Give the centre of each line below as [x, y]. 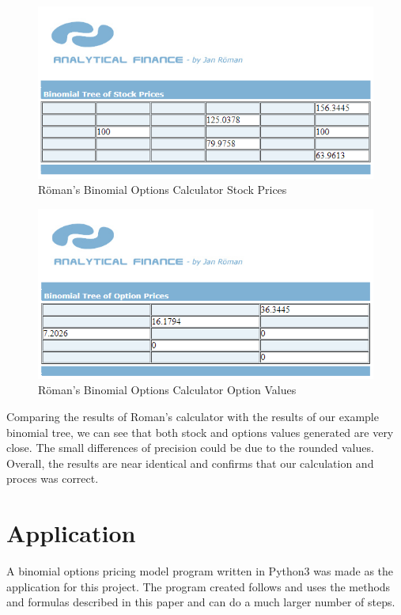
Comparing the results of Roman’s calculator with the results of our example [193, 416]
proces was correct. [53, 478]
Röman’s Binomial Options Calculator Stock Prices [163, 190]
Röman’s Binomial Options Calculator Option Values [167, 390]
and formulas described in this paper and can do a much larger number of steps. [201, 602]
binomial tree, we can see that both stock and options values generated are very [200, 432]
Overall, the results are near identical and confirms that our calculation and [190, 463]
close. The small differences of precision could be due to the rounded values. [190, 448]
